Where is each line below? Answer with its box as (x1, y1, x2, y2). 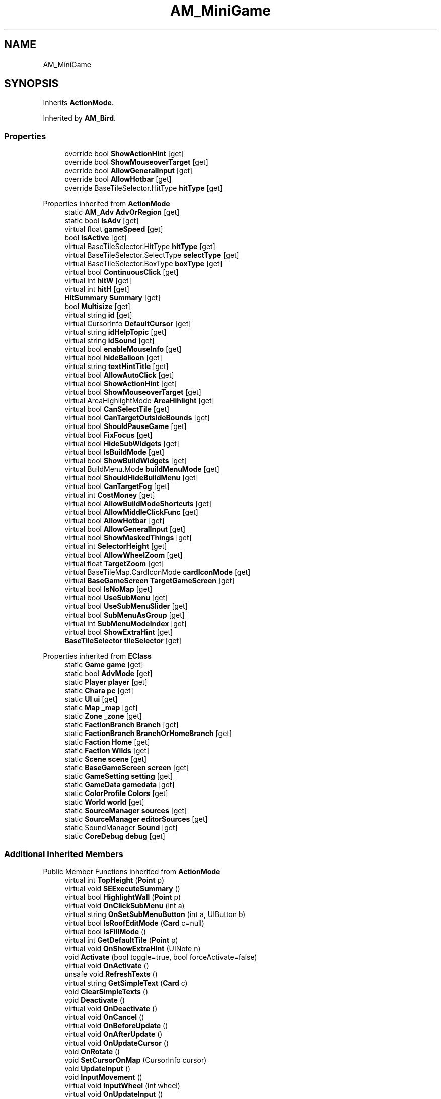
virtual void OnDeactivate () (64, 1004, 158, 1013)
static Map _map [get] (64, 703, 138, 712)
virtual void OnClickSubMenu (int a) (64, 901, 185, 910)
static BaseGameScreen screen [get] (64, 763, 189, 772)
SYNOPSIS (4, 77, 59, 90)
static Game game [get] (64, 660, 143, 669)
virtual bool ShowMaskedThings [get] (64, 533, 192, 542)
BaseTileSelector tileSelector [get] (64, 636, 182, 645)
